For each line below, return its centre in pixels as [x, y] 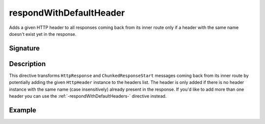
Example [23, 110]
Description [27, 64]
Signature [25, 48]
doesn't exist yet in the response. [43, 34]
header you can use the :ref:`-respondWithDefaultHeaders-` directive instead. [88, 96]
